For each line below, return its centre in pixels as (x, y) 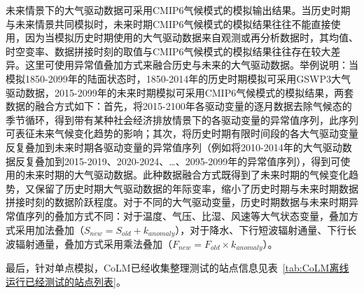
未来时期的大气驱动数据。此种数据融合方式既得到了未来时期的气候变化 (187, 175)
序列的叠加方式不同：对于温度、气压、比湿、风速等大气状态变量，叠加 (187, 215)
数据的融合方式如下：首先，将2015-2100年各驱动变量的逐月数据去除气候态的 (179, 106)
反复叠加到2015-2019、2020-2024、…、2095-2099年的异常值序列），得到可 (178, 161)
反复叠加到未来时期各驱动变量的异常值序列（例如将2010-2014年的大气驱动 (174, 147)
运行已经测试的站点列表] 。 (66, 281)
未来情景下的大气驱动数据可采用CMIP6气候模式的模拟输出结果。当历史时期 (178, 10)
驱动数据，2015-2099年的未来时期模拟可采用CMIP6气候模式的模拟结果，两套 (180, 92)
